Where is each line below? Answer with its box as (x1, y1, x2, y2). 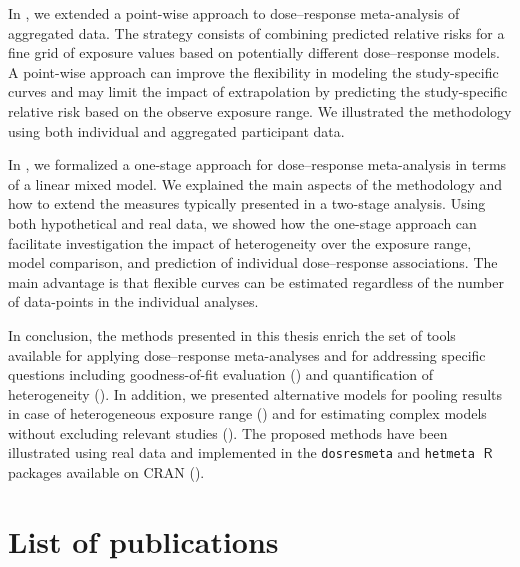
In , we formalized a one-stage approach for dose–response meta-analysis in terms (8, 154, 507, 175)
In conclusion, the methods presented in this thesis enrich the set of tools (8, 324, 456, 345)
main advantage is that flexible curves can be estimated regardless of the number (8, 271, 504, 292)
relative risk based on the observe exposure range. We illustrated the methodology (8, 100, 512, 121)
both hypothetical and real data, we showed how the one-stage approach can (8, 212, 477, 233)
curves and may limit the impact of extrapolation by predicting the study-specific (8, 81, 508, 102)
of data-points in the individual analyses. (8, 291, 259, 312)
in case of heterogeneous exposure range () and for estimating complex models (8, 403, 487, 424)
